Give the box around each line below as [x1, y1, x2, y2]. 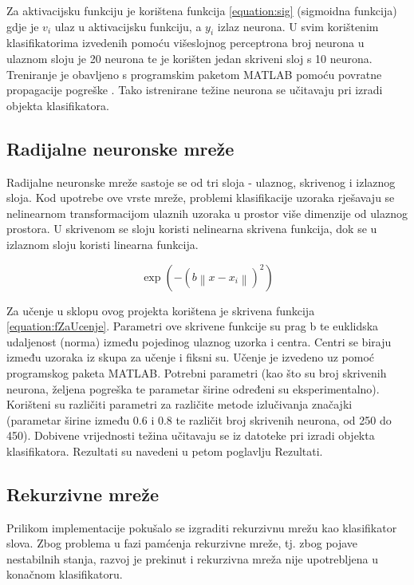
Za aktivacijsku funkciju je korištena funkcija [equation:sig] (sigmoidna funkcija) [6, 2, 397, 18]
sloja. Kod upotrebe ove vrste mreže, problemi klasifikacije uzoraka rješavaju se [6, 189, 395, 206]
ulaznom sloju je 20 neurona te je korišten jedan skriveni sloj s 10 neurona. [6, 49, 373, 66]
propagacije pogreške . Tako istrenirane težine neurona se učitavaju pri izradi [6, 81, 383, 98]
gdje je [6, 18, 39, 34]
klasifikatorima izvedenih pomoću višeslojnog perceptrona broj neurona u [6, 34, 365, 51]
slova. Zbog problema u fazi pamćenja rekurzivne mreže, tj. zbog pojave [6, 535, 358, 551]
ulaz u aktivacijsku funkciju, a [54, 18, 202, 34]
